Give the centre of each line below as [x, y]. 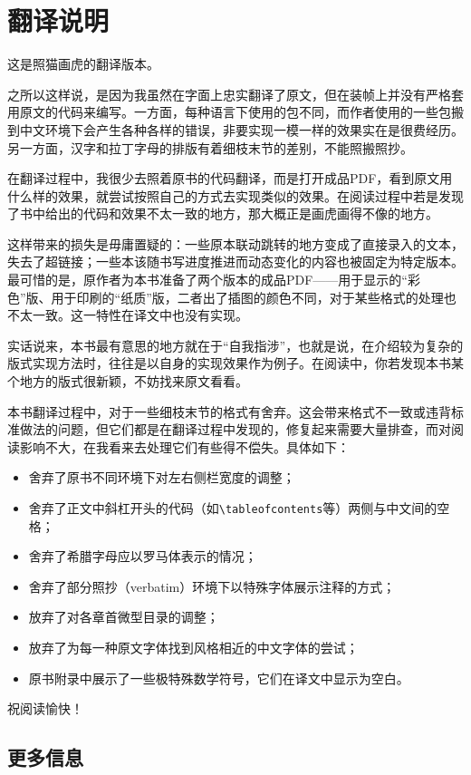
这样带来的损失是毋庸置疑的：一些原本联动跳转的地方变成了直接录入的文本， [235, 243]
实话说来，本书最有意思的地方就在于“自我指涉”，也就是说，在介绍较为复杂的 [235, 345]
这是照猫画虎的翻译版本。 [83, 64]
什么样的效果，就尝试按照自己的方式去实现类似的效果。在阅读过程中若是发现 [235, 195]
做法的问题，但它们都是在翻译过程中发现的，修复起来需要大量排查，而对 [235, 429]
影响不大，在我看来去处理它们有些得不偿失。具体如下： [184, 446]
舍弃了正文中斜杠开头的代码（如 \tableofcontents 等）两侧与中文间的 [233, 508]
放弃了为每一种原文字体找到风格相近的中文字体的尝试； [193, 648]
